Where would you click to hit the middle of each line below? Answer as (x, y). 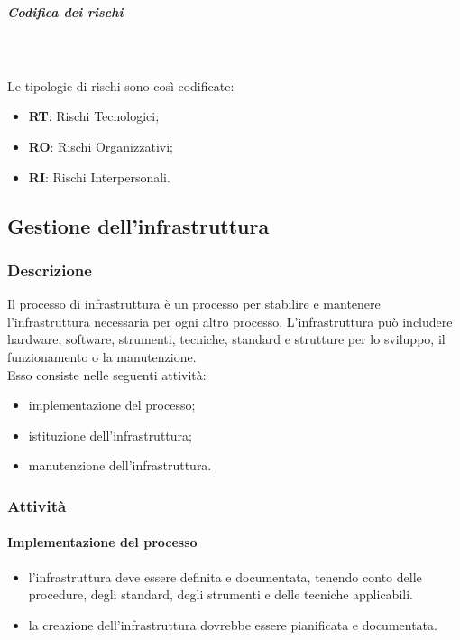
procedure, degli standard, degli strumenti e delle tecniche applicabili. (221, 594)
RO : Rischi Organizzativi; (101, 146)
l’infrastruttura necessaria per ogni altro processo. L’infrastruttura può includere (230, 321)
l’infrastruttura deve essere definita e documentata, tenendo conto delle (225, 576)
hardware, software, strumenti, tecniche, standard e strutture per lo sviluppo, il (226, 339)
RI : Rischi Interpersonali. (99, 176)
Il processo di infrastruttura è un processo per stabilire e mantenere (194, 304)
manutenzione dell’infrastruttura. (120, 465)
